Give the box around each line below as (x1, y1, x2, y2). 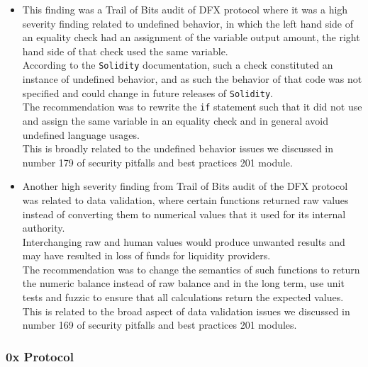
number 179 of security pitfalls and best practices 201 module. (22, 154, 293, 169)
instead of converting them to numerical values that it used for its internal (22, 206, 346, 221)
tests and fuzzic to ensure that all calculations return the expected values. (22, 290, 344, 305)
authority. (22, 220, 65, 235)
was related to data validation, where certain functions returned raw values (22, 192, 349, 207)
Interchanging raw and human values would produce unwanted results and (22, 234, 345, 249)
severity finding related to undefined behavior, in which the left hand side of (22, 16, 354, 30)
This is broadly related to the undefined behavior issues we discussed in (22, 141, 334, 156)
